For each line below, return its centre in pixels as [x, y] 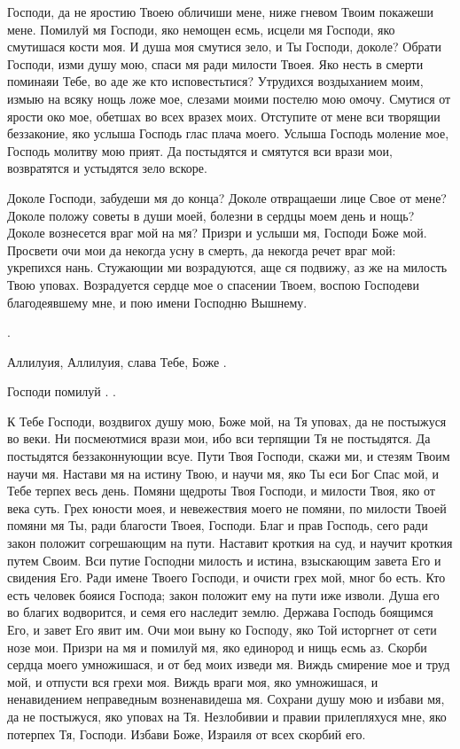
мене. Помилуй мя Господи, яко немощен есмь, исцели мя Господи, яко [201, 29]
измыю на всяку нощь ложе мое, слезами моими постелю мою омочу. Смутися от [229, 98]
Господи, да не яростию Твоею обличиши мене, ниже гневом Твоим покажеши [220, 12]
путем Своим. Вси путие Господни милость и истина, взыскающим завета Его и [224, 560]
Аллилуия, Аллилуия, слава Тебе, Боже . [117, 361]
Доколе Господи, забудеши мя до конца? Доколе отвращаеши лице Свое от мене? [227, 197]
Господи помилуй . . [62, 391]
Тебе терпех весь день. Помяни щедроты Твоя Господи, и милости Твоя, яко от [221, 491]
